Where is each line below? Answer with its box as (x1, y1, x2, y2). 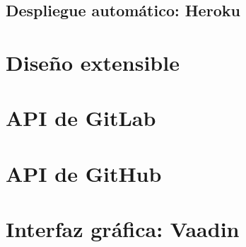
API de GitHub (6, 159, 162, 188)
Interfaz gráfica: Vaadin (6, 214, 240, 243)
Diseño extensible (6, 47, 180, 76)
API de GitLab (6, 103, 156, 132)
